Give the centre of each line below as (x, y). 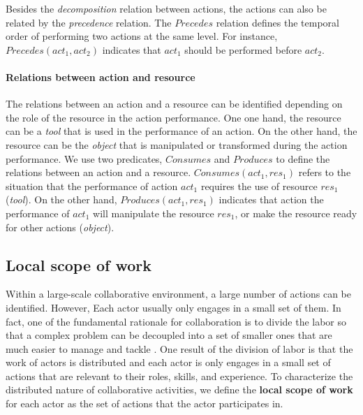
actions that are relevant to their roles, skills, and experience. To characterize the (179, 376)
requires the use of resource (259, 185)
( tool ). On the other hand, (61, 199)
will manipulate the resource (154, 213)
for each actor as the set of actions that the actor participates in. (145, 403)
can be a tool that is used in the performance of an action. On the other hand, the (181, 131)
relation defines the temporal (277, 22)
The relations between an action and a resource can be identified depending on (174, 104)
